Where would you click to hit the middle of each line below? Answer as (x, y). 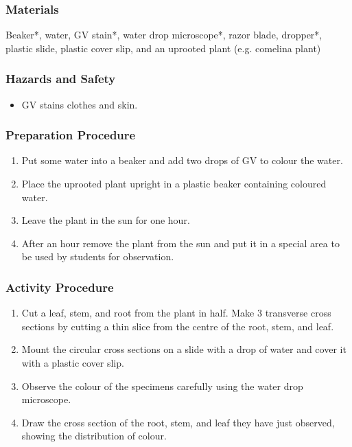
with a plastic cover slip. (73, 363)
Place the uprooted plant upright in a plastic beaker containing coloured (174, 184)
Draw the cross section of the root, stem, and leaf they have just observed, (178, 422)
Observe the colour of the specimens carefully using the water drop (162, 386)
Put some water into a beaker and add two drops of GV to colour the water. (182, 160)
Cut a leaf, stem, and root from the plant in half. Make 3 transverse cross (176, 313)
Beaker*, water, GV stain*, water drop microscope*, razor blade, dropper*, (164, 35)
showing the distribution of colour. (94, 436)
